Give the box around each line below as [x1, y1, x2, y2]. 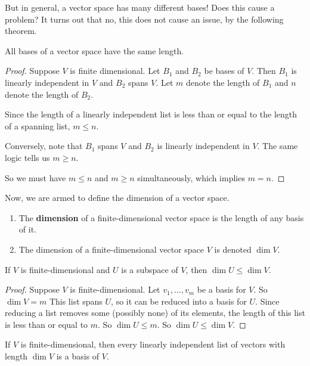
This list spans [49, 294, 103, 307]
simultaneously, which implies [137, 171, 245, 184]
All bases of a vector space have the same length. [5, 44, 184, 57]
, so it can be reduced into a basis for [111, 294, 247, 307]
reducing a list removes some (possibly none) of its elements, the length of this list [5, 306, 305, 319]
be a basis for [197, 283, 246, 296]
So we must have [5, 171, 66, 184]
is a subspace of [121, 263, 178, 275]
